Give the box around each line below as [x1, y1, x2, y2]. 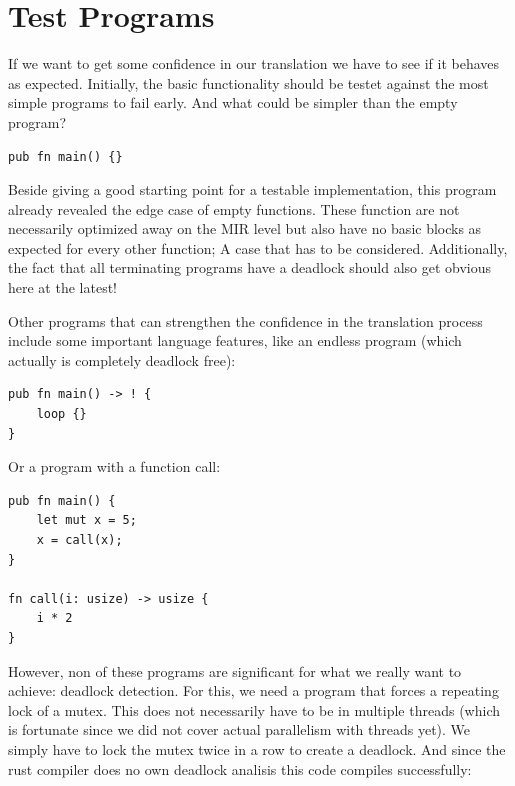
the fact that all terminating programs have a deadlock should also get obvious [8, 257, 492, 278]
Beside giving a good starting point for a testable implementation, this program [8, 179, 497, 200]
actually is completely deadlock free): [8, 349, 236, 370]
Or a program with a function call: [8, 456, 221, 477]
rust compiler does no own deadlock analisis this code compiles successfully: [8, 758, 472, 779]
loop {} [36, 407, 87, 422]
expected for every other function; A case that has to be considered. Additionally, [8, 237, 508, 258]
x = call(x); [36, 533, 123, 547]
